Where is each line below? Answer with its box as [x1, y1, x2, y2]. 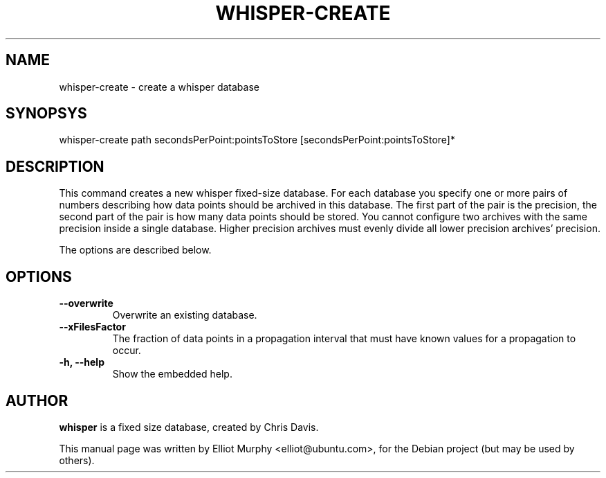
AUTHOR [6, 391, 68, 409]
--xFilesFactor [59, 321, 126, 333]
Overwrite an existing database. [112, 309, 257, 321]
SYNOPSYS [6, 105, 87, 123]
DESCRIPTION [6, 157, 104, 175]
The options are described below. [59, 244, 212, 256]
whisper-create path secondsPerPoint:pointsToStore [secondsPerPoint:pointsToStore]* [59, 134, 455, 146]
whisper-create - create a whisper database [59, 80, 259, 93]
